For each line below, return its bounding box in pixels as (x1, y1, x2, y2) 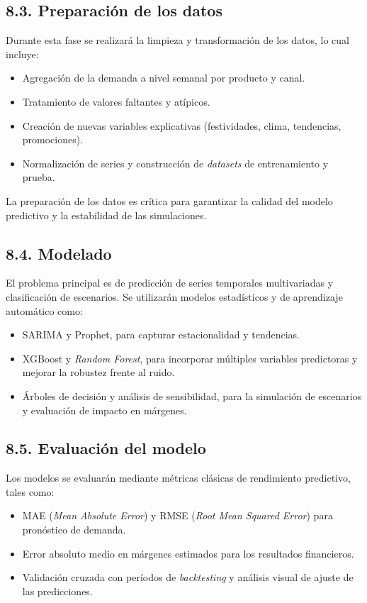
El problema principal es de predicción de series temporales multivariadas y (6, 275, 334, 290)
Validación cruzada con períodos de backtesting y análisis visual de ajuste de (22, 570, 354, 585)
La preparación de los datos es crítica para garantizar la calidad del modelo (6, 193, 333, 208)
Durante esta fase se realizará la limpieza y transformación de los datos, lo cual (6, 33, 349, 48)
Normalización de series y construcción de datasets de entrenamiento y (22, 155, 329, 170)
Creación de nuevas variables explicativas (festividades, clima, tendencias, (22, 118, 341, 133)
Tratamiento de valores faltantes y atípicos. (22, 94, 210, 109)
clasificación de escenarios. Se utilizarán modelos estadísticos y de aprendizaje (6, 289, 343, 304)
